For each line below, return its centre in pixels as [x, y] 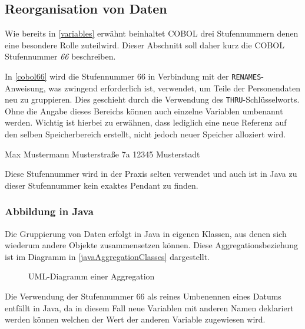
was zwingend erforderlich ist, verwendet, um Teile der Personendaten [174, 88]
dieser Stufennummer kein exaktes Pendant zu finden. [102, 185]
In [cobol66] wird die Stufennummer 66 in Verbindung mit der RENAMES [133, 76]
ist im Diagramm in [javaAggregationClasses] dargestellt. [107, 256]
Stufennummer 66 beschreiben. [60, 56]
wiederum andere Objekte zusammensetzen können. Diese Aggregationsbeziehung [151, 245]
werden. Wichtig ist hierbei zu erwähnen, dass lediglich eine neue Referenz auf [146, 122]
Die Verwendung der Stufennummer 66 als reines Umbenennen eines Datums [143, 296]
